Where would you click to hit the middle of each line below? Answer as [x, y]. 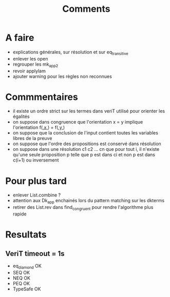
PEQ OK [21, 283]
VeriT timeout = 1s [35, 254]
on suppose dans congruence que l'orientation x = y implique [78, 122]
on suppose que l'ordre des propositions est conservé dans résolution [87, 144]
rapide [20, 214]
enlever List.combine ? [36, 195]
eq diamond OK [27, 266]
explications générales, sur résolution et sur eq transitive [70, 53]
